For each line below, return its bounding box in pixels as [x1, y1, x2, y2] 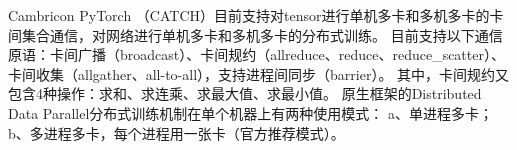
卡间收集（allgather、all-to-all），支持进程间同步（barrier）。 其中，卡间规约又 [8, 63, 510, 84]
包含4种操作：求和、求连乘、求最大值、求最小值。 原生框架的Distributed [8, 83, 482, 104]
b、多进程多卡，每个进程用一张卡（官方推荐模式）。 [8, 122, 345, 143]
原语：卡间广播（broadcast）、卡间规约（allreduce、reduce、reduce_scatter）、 [8, 44, 505, 65]
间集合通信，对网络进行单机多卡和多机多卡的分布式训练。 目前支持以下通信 [8, 24, 503, 45]
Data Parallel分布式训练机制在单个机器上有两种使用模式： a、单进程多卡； [8, 102, 493, 123]
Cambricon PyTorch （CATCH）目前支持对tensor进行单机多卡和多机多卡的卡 [8, 5, 504, 25]
